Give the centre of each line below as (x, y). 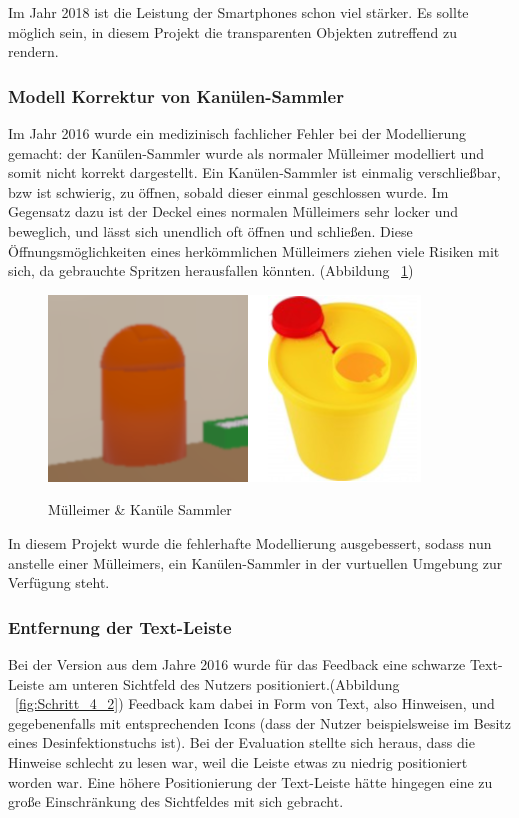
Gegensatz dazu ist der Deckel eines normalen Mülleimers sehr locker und (233, 211)
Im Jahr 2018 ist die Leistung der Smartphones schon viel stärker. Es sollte (238, 12)
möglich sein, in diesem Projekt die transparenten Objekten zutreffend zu (232, 31)
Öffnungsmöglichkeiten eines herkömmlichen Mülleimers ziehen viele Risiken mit (254, 250)
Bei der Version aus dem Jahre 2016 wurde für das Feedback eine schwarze (237, 663)
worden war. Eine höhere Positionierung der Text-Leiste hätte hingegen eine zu (250, 781)
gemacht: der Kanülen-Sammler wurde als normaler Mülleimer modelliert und (246, 152)
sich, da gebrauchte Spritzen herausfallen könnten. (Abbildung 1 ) (211, 270)
